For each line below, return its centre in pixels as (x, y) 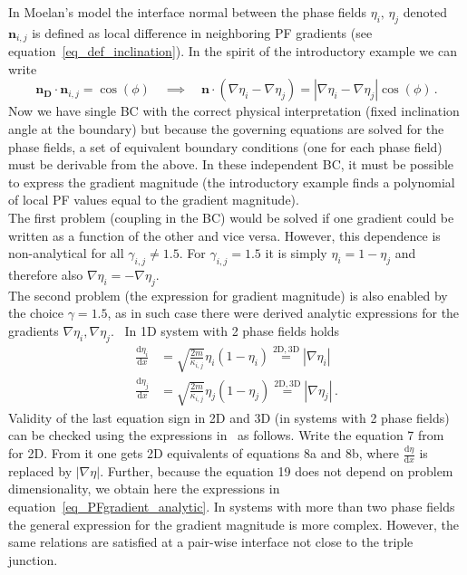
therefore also (46, 274)
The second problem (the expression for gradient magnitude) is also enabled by (228, 295)
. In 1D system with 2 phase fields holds (225, 330)
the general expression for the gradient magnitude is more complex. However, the (234, 524)
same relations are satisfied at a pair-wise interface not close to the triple (211, 542)
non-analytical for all (66, 253)
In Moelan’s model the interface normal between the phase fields (188, 12)
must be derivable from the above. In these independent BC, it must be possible (231, 164)
